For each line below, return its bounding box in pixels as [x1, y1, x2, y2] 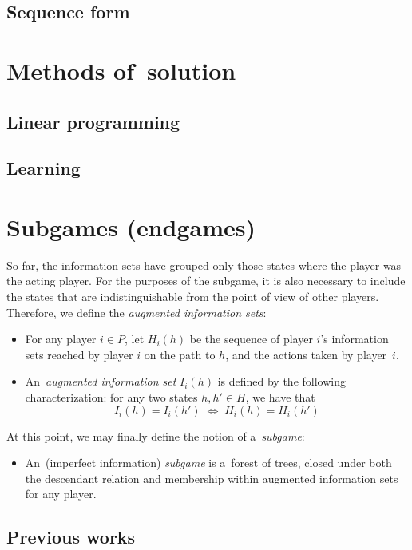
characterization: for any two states [25, 389, 198, 405]
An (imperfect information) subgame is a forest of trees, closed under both [25, 454, 392, 471]
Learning [6, 156, 81, 180]
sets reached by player [25, 346, 133, 362]
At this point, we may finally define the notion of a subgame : [6, 427, 305, 444]
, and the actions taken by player [225, 346, 387, 362]
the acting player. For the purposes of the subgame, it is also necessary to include [6, 272, 406, 289]
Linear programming [6, 109, 180, 133]
